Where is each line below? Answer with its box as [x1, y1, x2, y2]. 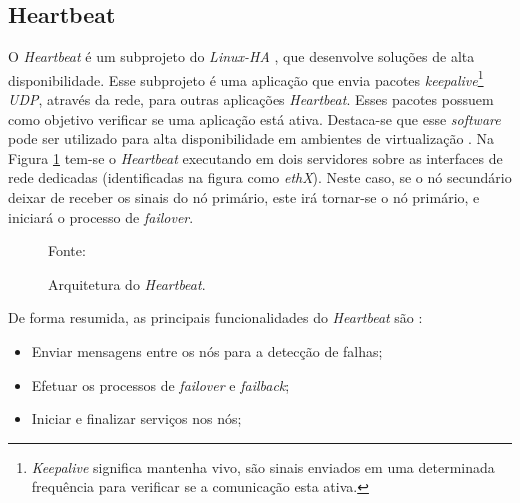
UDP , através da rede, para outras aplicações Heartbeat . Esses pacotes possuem [8, 89, 494, 110]
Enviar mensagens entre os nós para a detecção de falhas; [31, 340, 383, 361]
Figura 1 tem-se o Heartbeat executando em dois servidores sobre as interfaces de [8, 147, 503, 168]
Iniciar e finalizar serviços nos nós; [31, 408, 242, 429]
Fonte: [48, 240, 86, 261]
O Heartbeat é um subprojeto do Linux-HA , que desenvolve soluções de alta [8, 46, 475, 67]
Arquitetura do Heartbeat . [48, 273, 206, 294]
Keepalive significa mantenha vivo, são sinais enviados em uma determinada [31, 456, 495, 477]
